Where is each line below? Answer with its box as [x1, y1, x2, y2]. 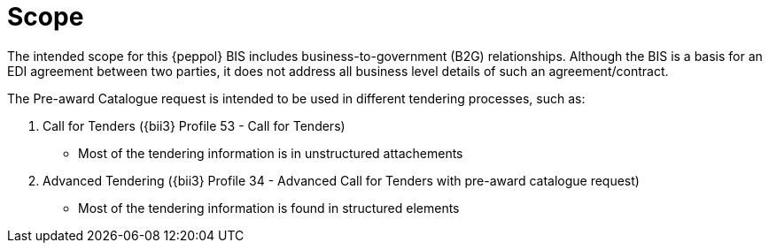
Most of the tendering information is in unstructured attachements [78, 145, 463, 161]
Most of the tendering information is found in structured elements [78, 200, 460, 216]
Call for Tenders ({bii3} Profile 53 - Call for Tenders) [43, 117, 346, 133]
